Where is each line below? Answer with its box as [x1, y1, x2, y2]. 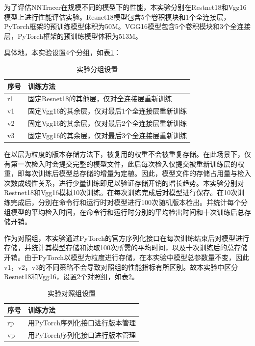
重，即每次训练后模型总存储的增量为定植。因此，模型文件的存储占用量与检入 [4, 168, 251, 178]
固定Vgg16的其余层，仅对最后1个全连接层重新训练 [28, 106, 187, 116]
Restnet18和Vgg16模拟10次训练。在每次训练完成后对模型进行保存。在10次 [4, 187, 238, 198]
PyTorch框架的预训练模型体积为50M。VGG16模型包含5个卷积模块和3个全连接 [4, 21, 251, 31]
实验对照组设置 [47, 288, 96, 298]
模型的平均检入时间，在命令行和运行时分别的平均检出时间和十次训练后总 [10, 206, 244, 217]
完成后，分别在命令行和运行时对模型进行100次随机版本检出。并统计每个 [10, 197, 241, 207]
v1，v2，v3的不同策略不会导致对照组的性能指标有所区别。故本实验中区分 [4, 261, 238, 272]
